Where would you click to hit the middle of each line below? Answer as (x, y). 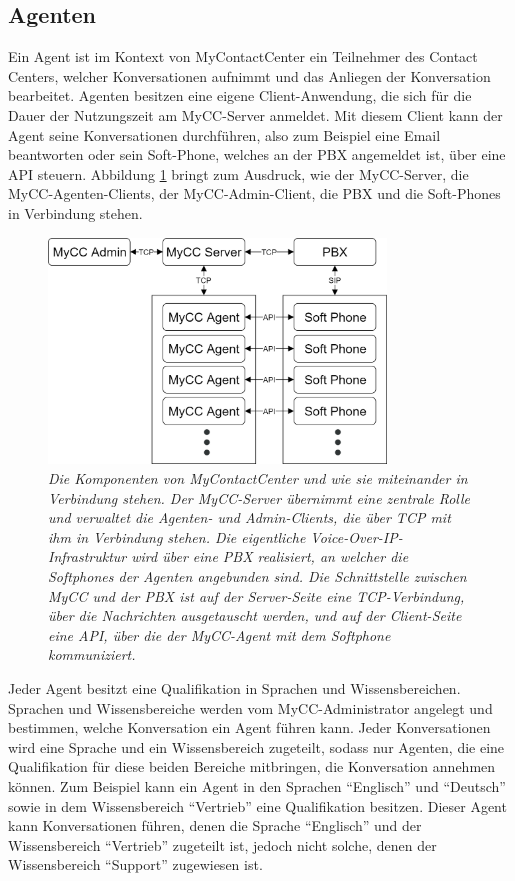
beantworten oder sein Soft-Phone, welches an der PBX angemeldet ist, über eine (257, 154)
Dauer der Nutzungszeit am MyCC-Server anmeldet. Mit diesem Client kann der (255, 114)
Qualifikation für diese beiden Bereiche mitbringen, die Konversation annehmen (252, 766)
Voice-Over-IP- (356, 536)
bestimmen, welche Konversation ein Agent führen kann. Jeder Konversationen (249, 727)
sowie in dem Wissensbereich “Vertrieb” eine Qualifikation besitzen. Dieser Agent (257, 805)
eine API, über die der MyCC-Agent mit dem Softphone (219, 634)
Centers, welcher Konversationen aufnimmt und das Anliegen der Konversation (249, 75)
